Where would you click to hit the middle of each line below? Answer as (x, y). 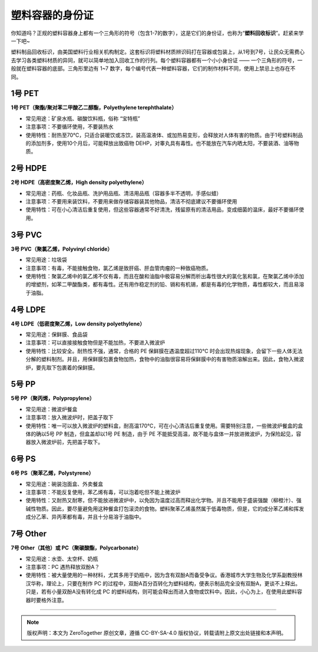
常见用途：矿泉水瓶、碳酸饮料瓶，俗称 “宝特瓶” (83, 118)
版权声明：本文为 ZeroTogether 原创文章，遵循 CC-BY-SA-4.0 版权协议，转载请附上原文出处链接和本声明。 (157, 633)
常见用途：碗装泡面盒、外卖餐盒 (64, 484)
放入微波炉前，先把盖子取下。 (67, 442)
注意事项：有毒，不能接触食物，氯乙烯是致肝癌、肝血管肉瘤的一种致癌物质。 (118, 268)
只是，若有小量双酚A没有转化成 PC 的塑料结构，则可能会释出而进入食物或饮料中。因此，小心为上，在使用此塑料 (161, 592)
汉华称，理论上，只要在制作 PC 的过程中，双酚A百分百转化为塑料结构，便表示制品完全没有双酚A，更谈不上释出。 (163, 583)
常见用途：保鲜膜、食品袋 (57, 334)
